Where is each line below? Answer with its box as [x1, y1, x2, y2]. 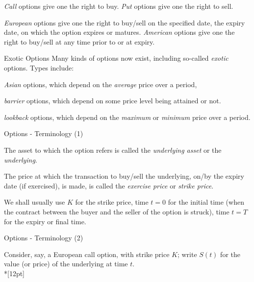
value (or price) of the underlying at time [4, 258, 128, 269]
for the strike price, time [75, 197, 149, 207]
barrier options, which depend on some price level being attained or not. [4, 95, 221, 106]
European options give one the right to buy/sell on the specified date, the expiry [4, 17, 245, 27]
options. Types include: [4, 62, 74, 72]
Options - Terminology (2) [4, 233, 83, 243]
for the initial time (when [168, 197, 244, 207]
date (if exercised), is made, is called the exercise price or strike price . [4, 180, 214, 190]
